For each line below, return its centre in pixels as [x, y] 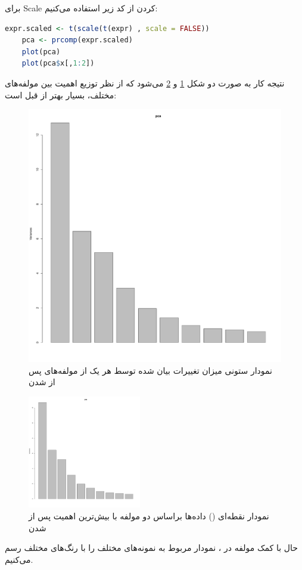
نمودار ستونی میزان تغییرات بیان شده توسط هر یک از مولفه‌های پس [151, 370]
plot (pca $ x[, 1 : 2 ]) [58, 63]
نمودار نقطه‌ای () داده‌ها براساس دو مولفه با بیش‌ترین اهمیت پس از [149, 516]
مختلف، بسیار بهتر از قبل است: [61, 95]
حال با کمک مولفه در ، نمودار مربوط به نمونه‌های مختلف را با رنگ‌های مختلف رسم [151, 548]
